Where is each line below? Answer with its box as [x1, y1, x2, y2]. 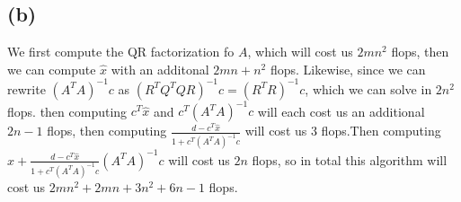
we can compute [7, 59, 96, 78]
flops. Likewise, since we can [270, 59, 426, 78]
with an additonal [111, 59, 209, 78]
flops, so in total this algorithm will [252, 150, 448, 169]
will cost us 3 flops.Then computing [244, 121, 441, 140]
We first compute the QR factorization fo [7, 42, 235, 61]
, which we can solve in [305, 79, 432, 98]
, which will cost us [247, 42, 353, 61]
